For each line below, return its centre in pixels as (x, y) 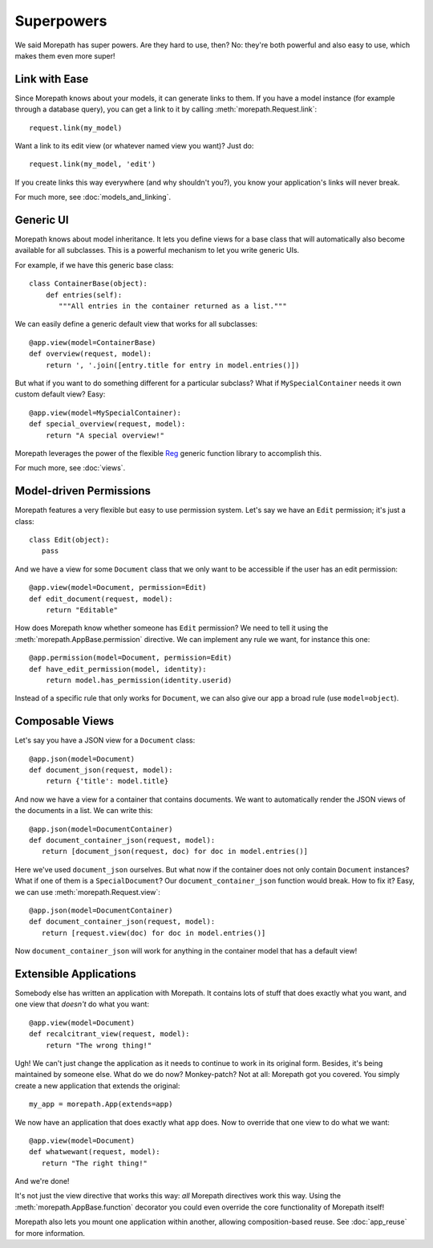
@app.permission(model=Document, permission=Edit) (131, 658)
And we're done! (42, 1181)
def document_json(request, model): (101, 770)
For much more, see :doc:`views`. (70, 468)
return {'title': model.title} (107, 781)
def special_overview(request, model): (107, 424)
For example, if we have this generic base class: (94, 265)
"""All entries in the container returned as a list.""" (173, 306)
